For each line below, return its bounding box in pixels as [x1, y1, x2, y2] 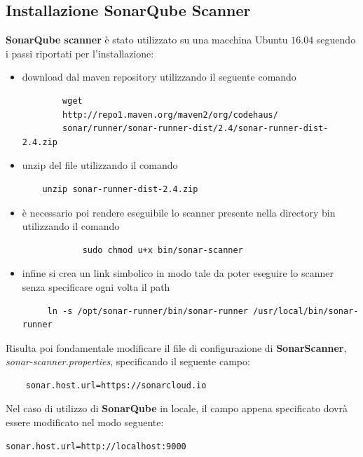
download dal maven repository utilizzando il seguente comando [22, 69, 296, 84]
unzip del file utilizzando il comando [22, 158, 178, 172]
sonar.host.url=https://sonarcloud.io [25, 380, 207, 390]
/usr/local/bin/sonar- [253, 306, 359, 316]
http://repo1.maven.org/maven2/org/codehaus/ [62, 109, 278, 120]
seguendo [316, 32, 356, 47]
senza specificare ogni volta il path [22, 279, 170, 294]
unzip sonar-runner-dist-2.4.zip [42, 184, 198, 194]
